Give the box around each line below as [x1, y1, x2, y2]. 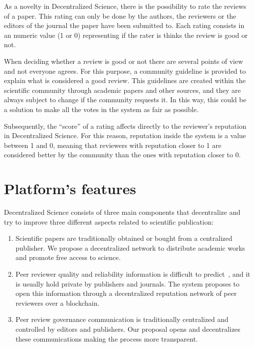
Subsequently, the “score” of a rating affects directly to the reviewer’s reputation [4, 120, 247, 131]
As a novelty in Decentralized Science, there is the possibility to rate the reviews [4, 1, 247, 11]
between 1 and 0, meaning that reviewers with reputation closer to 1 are [4, 140, 222, 150]
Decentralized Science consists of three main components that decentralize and [4, 207, 241, 217]
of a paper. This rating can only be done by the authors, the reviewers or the [4, 10, 236, 21]
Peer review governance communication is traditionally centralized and [15, 314, 228, 324]
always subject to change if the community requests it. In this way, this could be [4, 94, 247, 105]
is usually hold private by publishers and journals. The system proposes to [15, 278, 240, 289]
